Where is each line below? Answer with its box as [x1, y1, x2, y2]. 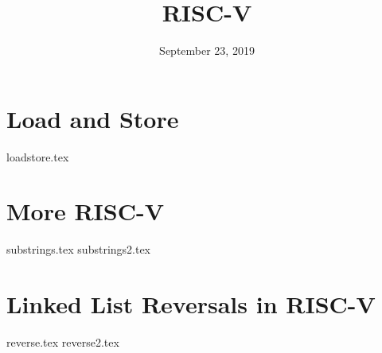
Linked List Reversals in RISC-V [6, 288, 376, 320]
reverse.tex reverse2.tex [6, 334, 119, 351]
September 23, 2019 [159, 42, 255, 59]
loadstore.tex [6, 148, 69, 165]
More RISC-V [6, 195, 165, 227]
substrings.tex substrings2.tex [6, 241, 151, 258]
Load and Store [6, 102, 179, 134]
